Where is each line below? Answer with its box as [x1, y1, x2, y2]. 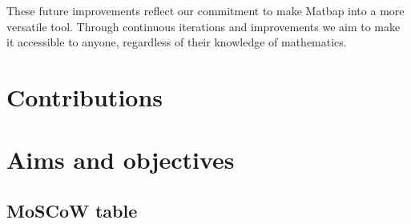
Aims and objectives [6, 143, 235, 176]
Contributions [6, 80, 163, 113]
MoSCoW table [6, 198, 138, 222]
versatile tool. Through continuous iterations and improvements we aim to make [6, 18, 401, 34]
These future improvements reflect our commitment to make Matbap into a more [6, 2, 405, 18]
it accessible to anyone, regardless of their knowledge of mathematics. [6, 34, 347, 50]
